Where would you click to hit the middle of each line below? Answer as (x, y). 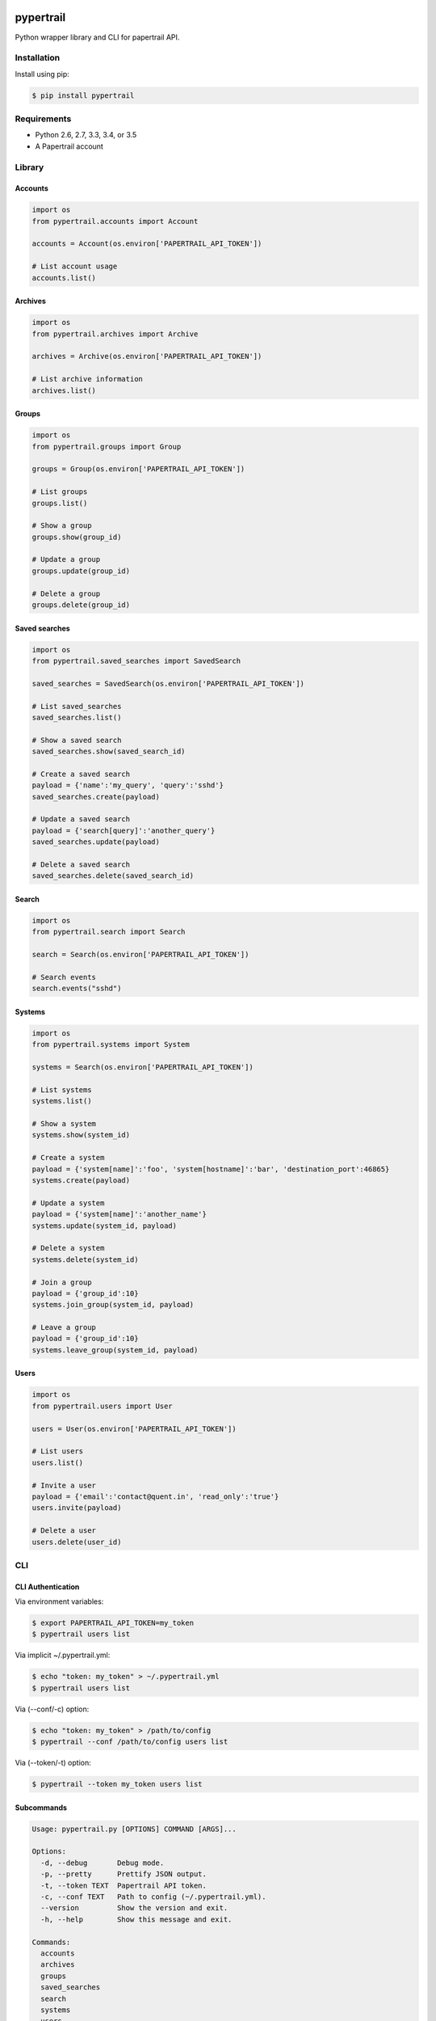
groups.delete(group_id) (81, 605)
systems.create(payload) (81, 1180)
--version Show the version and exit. (134, 1908)
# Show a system (64, 1124)
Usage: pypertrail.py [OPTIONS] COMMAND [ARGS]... (134, 1829)
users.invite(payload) (77, 1508)
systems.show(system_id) (81, 1135)
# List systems (62, 1090)
